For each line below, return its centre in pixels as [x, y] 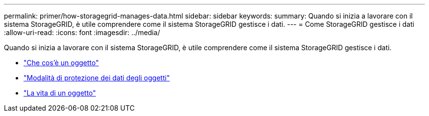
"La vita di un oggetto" [60, 93]
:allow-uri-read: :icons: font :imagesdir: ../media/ [82, 32]
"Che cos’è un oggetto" [61, 63]
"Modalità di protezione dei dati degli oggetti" [97, 78]
